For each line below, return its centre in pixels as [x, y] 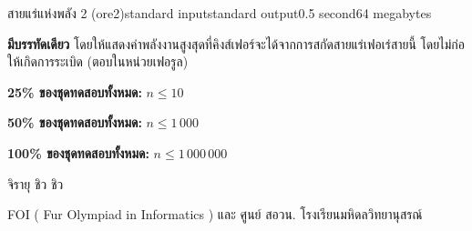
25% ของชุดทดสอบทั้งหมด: [75, 91]
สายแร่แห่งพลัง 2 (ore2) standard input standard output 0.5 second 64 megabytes [220, 13]
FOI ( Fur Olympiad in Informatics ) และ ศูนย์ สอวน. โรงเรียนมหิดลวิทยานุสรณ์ [215, 214]
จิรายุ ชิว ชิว [36, 183]
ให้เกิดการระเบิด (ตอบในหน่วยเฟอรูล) [98, 61]
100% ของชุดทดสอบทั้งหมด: [78, 152]
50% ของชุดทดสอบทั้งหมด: [75, 122]
